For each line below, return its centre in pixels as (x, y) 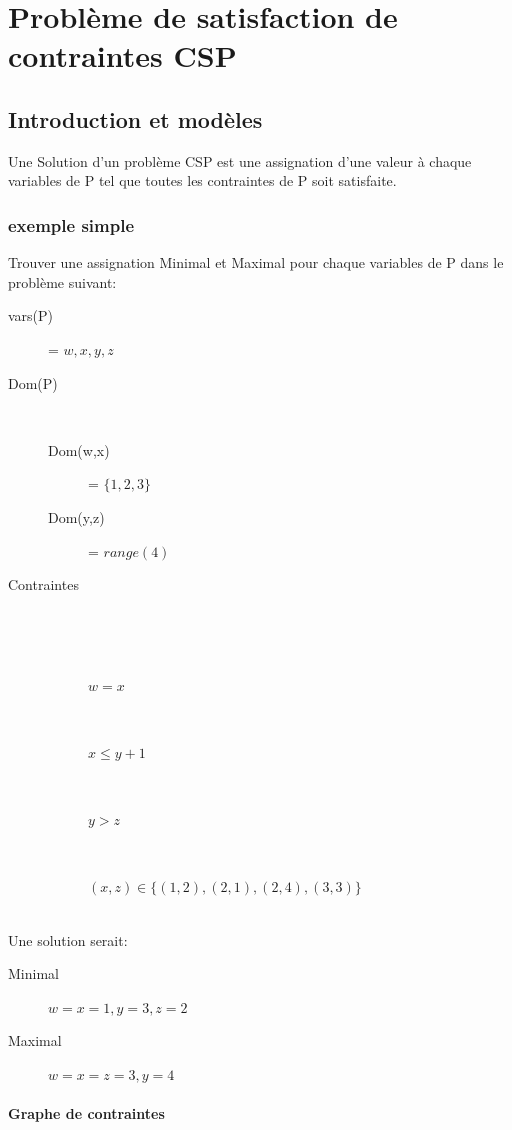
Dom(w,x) (79, 449)
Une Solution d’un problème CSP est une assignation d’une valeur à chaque (240, 160)
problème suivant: (62, 281)
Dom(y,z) (76, 516)
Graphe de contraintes (86, 1113)
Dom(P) (33, 382)
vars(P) (31, 315)
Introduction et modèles (135, 118)
